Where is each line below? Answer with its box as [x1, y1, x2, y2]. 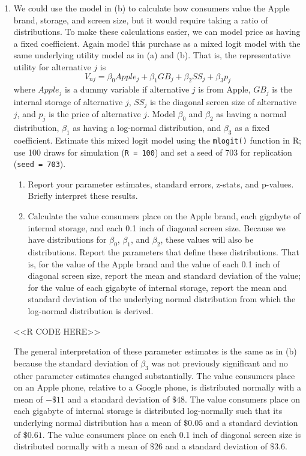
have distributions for [28, 233, 107, 246]
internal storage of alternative [13, 95, 123, 108]
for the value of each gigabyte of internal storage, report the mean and [28, 281, 287, 293]
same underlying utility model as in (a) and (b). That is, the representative [13, 49, 291, 61]
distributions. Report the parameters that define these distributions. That [28, 246, 299, 258]
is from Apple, [198, 83, 251, 96]
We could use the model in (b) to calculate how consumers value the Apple [13, 2, 290, 14]
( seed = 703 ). [13, 157, 66, 170]
